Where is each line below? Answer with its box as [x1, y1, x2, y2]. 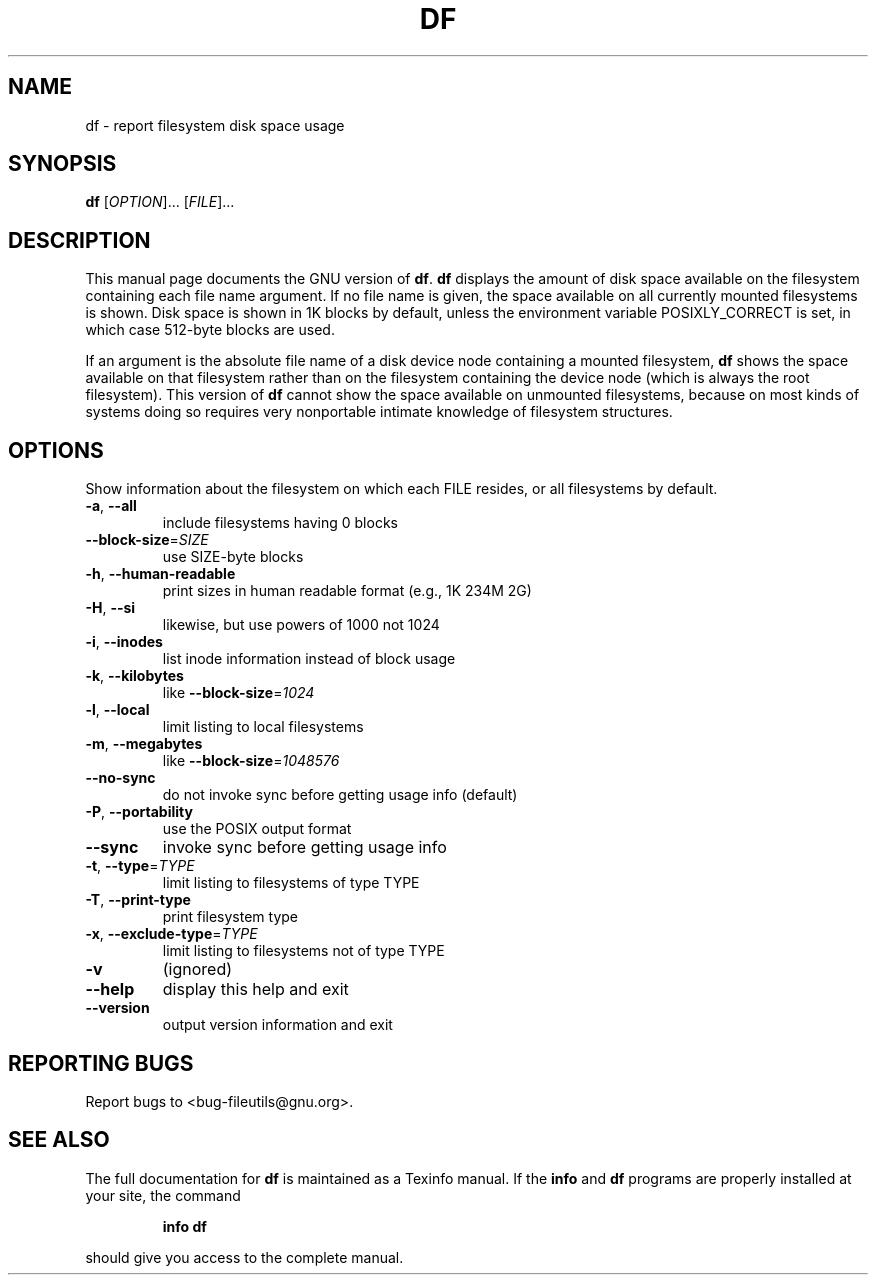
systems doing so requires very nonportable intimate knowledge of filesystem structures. [85, 403, 673, 421]
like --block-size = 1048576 [162, 752, 340, 770]
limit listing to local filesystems [162, 718, 364, 736]
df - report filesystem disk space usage [85, 116, 345, 134]
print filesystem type [162, 908, 298, 926]
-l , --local [85, 701, 150, 719]
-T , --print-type [85, 891, 191, 909]
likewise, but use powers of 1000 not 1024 [162, 616, 440, 634]
